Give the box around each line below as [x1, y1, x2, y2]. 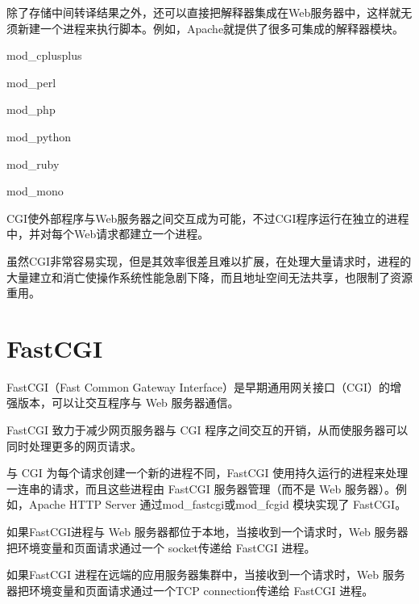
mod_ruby [6, 155, 60, 172]
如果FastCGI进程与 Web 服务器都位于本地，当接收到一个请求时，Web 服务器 [6, 523, 409, 539]
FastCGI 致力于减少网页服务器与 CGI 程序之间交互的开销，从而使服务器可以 [6, 422, 409, 438]
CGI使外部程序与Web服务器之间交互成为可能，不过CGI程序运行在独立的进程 [6, 209, 409, 226]
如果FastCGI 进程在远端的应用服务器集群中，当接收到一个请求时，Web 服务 [6, 566, 405, 583]
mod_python [6, 128, 72, 145]
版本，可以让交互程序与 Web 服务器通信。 [17, 394, 239, 411]
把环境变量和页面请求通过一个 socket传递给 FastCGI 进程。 [6, 539, 316, 556]
